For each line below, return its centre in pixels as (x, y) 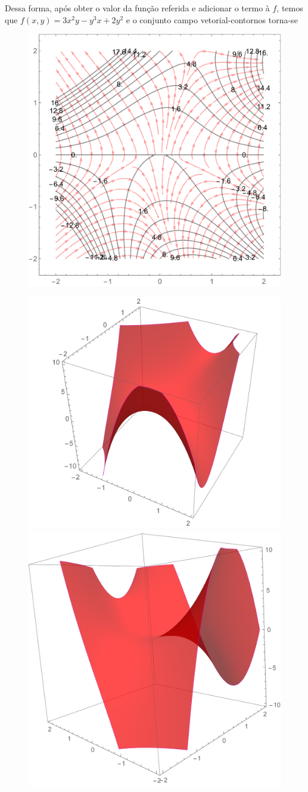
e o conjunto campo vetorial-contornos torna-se (212, 19)
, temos (290, 8)
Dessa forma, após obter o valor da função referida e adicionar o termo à (137, 8)
